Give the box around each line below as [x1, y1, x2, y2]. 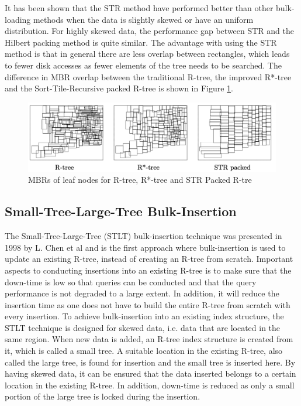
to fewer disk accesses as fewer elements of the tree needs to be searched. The [5, 59, 282, 71]
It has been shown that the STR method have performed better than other [5, 2, 274, 13]
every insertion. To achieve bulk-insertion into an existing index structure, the [5, 310, 284, 322]
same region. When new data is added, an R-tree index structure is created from [5, 333, 293, 345]
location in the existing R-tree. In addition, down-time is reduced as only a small [5, 378, 295, 391]
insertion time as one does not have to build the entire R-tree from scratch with [5, 298, 290, 311]
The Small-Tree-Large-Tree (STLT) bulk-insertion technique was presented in [5, 230, 282, 242]
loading [5, 13, 31, 25]
